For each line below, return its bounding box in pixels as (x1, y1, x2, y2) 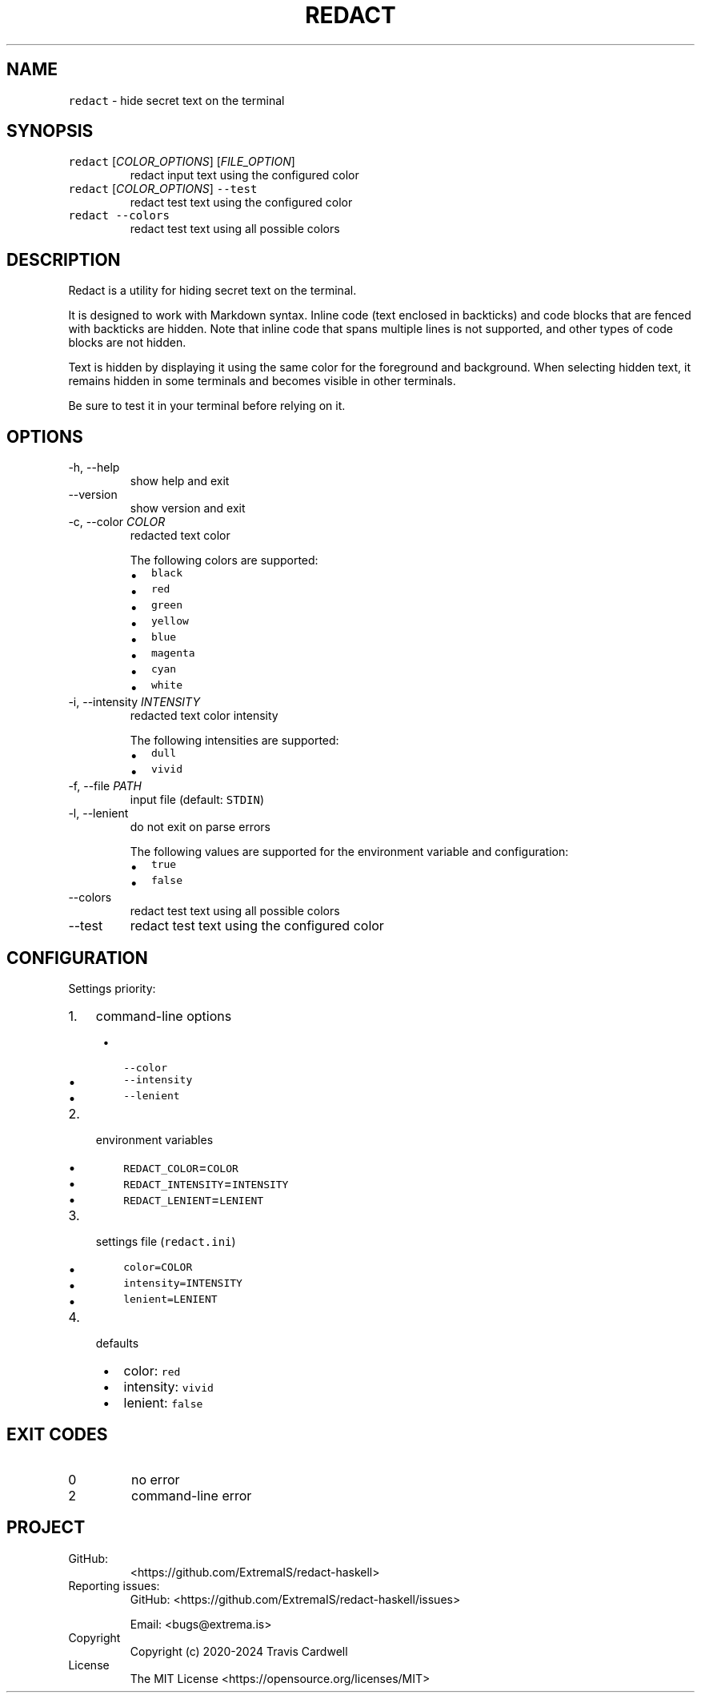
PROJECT (6, 1517, 86, 1538)
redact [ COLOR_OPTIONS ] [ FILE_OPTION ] (68, 155, 295, 169)
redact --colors (68, 209, 170, 223)
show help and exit (130, 474, 230, 488)
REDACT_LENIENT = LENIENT (123, 1191, 264, 1207)
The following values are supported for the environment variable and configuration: (130, 845, 569, 859)
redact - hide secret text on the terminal (68, 93, 285, 107)
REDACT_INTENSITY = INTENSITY (123, 1175, 289, 1191)
